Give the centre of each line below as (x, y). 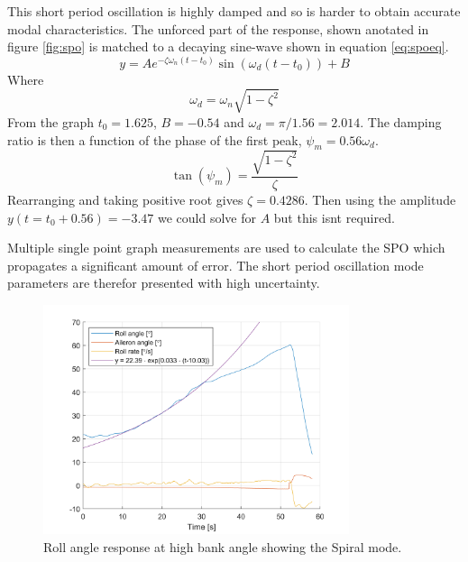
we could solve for (206, 217)
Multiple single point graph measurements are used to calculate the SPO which (226, 248)
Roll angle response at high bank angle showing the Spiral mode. (223, 546)
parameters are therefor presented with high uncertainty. (164, 283)
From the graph (50, 121)
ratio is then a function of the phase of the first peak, (155, 139)
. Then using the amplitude (380, 199)
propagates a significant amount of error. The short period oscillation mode (216, 265)
